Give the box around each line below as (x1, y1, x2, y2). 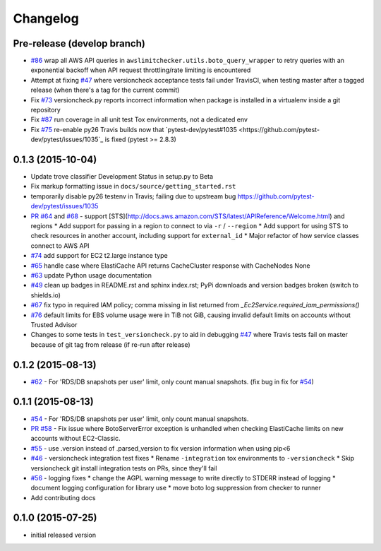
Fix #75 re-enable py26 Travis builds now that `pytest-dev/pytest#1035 (30, 125, 238, 134)
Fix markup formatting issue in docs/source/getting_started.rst (30, 182, 236, 191)
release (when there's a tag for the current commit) (30, 85, 180, 95)
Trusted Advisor (30, 320, 78, 328)
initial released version (30, 531, 97, 539)
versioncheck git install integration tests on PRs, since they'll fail (30, 463, 217, 473)
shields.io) (30, 290, 61, 300)
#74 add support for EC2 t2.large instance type (30, 251, 169, 260)
